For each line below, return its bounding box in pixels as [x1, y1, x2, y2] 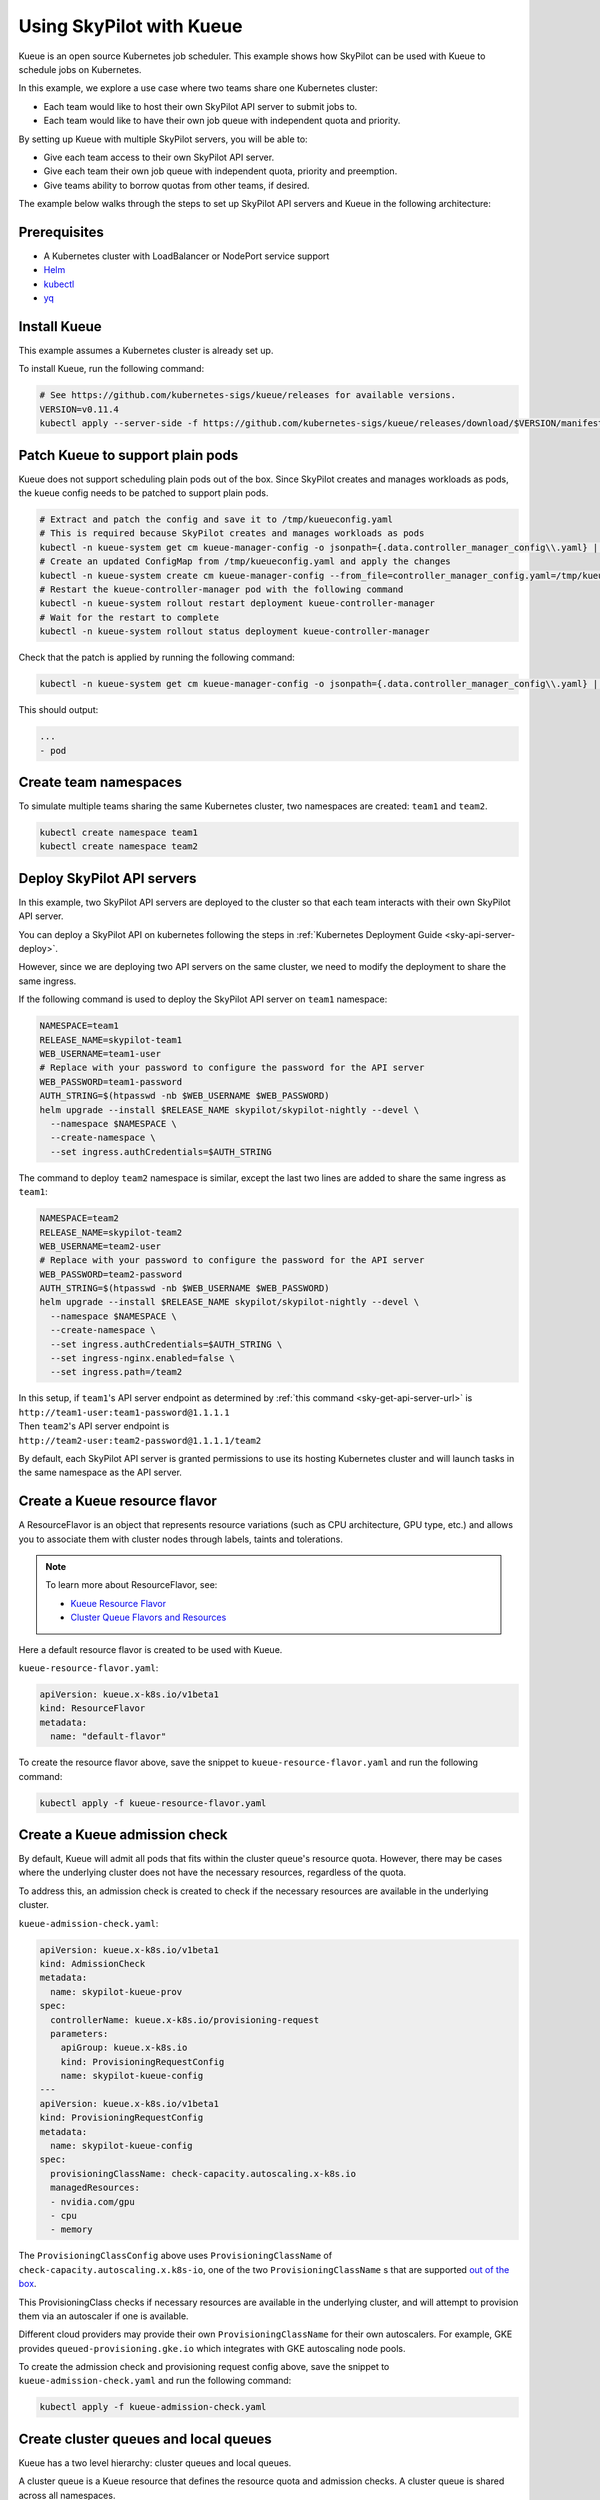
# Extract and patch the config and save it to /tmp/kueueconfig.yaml [39, 514, 394, 525]
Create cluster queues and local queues [18, 2430, 272, 2447]
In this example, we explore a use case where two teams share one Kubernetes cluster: [18, 82, 379, 94]
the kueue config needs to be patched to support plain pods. [18, 487, 269, 499]
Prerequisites [18, 223, 104, 240]
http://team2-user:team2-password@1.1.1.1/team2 [18, 1435, 262, 1446]
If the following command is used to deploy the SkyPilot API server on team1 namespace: [18, 993, 388, 1005]
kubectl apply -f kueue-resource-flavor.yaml [39, 1797, 267, 1809]
